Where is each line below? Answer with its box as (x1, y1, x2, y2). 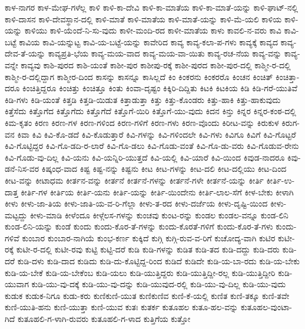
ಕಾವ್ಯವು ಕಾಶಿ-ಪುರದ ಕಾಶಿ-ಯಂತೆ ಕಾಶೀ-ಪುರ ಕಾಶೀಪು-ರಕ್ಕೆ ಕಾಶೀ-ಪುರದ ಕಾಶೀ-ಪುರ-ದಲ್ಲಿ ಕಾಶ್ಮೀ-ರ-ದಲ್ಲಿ (21, 58, 291, 71)
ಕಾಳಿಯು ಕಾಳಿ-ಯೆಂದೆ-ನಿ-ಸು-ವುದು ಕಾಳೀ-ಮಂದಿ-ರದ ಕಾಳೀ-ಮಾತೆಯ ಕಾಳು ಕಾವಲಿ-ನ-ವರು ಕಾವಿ (24, 24, 281, 36)
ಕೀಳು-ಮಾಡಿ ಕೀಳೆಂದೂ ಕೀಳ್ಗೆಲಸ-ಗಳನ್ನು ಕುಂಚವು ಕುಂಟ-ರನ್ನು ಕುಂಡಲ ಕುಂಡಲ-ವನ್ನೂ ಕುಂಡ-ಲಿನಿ (29, 208, 289, 221)
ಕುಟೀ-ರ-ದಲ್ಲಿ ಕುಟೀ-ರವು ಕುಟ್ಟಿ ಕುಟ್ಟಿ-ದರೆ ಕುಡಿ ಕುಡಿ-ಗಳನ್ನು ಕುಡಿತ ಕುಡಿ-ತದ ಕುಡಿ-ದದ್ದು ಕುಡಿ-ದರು (16, 243, 280, 255)
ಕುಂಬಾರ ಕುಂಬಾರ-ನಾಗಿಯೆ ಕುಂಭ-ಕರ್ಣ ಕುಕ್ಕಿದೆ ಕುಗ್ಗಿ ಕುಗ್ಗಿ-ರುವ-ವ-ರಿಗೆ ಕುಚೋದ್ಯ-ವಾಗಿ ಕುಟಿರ (22, 231, 276, 244)
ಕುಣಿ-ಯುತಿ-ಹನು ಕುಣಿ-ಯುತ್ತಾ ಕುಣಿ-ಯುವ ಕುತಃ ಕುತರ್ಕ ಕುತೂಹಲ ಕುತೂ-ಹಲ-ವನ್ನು (5, 301, 238, 313)
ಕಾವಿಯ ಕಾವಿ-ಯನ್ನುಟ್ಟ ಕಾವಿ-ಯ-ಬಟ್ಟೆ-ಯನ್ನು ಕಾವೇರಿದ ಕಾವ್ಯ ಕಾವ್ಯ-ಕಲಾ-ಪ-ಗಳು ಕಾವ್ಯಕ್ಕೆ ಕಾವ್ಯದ (19, 35, 278, 48)
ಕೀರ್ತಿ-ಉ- (266, 174, 295, 186)
